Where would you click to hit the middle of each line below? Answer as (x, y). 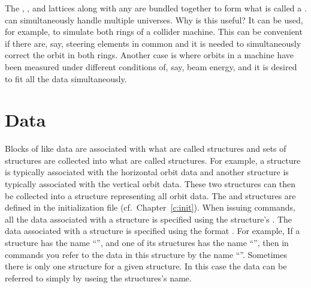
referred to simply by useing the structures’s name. (98, 277)
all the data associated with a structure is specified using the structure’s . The (149, 219)
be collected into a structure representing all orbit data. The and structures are (150, 195)
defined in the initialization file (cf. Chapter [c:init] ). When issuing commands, (150, 207)
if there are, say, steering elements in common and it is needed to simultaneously (153, 43)
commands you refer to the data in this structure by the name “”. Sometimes (146, 254)
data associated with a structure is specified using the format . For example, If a (153, 231)
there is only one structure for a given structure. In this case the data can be (146, 266)
